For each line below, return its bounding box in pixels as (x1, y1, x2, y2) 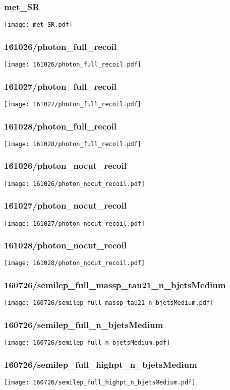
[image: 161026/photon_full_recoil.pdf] (4, 61, 142, 69)
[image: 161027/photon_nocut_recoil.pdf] (4, 220, 145, 227)
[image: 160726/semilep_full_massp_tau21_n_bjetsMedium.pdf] (4, 299, 214, 307)
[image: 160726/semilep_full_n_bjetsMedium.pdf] (4, 339, 170, 347)
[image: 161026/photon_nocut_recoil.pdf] (4, 180, 145, 187)
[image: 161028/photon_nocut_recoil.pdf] (4, 259, 145, 267)
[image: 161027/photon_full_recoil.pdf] (4, 100, 142, 108)
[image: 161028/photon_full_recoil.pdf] (4, 140, 142, 148)
